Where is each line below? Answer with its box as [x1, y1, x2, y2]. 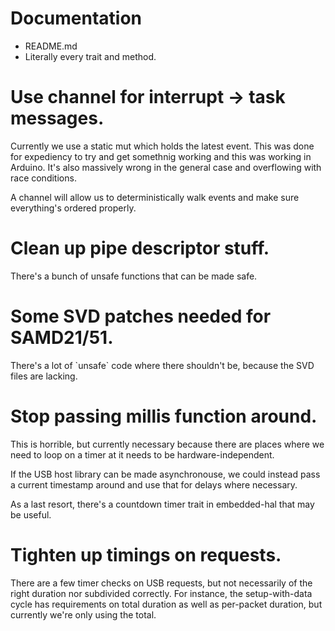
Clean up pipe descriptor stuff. [10, 237, 270, 260]
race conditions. [10, 172, 77, 184]
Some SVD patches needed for [10, 305, 272, 327]
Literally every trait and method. [24, 50, 157, 62]
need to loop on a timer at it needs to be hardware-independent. [10, 448, 275, 461]
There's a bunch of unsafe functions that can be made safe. [10, 270, 258, 282]
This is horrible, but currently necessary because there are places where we [10, 438, 325, 450]
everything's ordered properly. [10, 202, 137, 214]
